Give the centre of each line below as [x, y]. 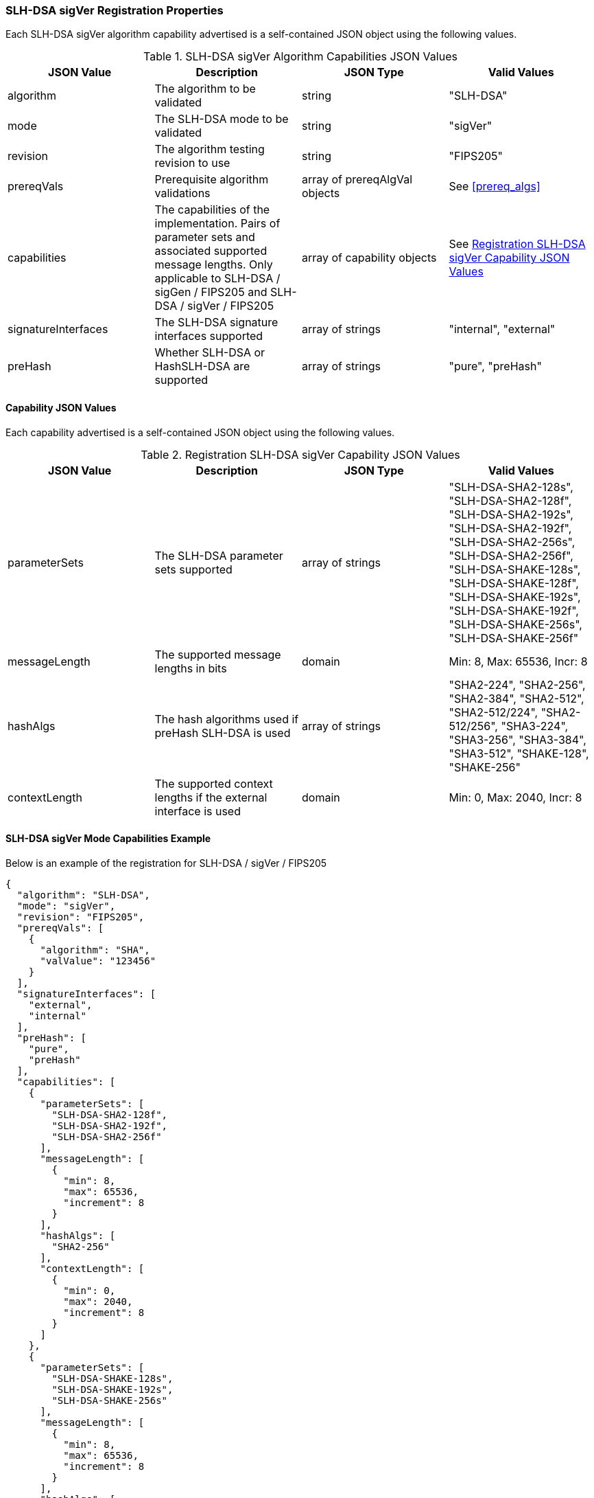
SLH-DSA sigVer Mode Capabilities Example [108, 839]
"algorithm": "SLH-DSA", [83, 895]
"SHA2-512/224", [494, 712]
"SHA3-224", [535, 726]
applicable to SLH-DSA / [217, 279]
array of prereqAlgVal [357, 180]
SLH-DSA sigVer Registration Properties [115, 10]
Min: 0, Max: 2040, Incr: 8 [515, 797]
